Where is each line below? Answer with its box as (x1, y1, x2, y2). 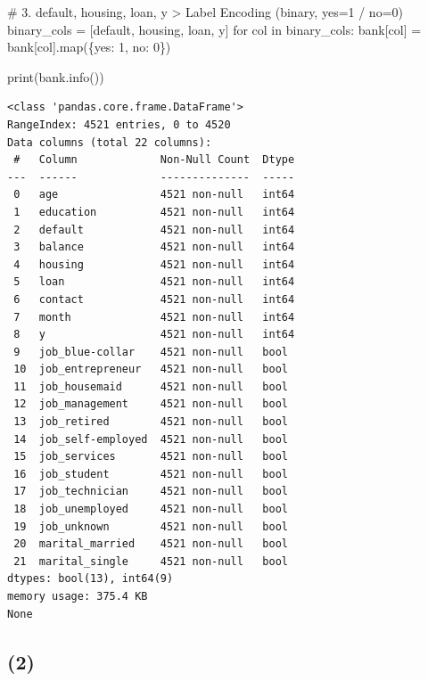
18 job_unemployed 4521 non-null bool (13, 503, 288, 516)
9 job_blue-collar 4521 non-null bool (13, 345, 288, 358)
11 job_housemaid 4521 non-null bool (13, 380, 288, 393)
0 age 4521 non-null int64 (13, 188, 295, 201)
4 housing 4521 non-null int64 (13, 258, 295, 271)
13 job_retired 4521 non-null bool (13, 415, 288, 429)
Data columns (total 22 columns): (7, 135, 212, 149)
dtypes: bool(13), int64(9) (7, 572, 174, 586)
